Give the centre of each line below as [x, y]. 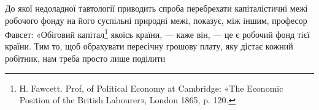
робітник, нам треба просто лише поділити [85, 58]
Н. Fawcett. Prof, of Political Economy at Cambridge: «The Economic [151, 88]
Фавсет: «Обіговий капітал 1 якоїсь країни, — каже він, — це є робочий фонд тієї [157, 33]
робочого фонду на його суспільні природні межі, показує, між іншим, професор [156, 20]
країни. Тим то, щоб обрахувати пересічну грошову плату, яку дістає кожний [149, 46]
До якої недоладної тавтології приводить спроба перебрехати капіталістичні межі [156, 8]
